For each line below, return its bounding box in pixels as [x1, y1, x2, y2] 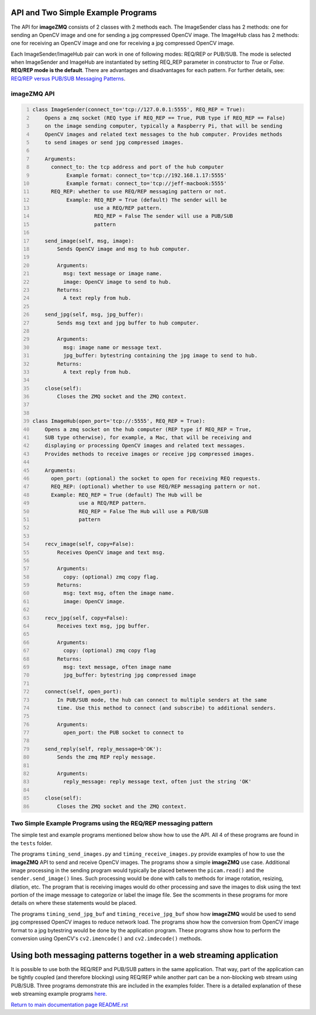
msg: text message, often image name [63, 664, 172, 670]
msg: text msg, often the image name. [63, 590, 175, 597]
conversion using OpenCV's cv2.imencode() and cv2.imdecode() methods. [11, 935, 202, 942]
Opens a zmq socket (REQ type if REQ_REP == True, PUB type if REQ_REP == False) [44, 114, 286, 121]
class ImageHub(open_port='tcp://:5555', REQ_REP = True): [32, 418, 205, 425]
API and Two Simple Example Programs [11, 8, 157, 18]
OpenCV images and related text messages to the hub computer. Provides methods [44, 131, 283, 138]
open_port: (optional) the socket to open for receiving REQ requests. [50, 475, 261, 481]
